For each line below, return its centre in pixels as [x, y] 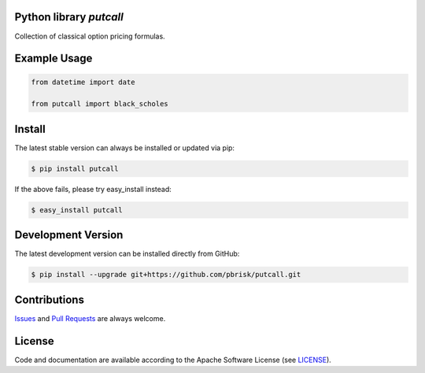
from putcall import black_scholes [100, 104]
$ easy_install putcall [77, 210]
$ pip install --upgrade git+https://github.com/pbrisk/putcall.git [166, 275]
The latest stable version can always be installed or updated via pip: [125, 148]
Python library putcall [69, 17]
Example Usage [54, 59]
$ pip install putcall [75, 168]
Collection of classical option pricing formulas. [90, 36]
